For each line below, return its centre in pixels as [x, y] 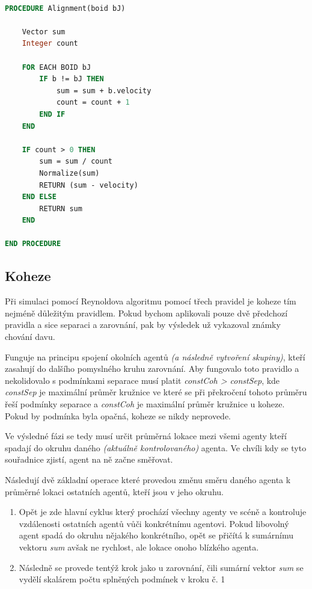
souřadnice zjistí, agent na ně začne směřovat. [89, 459]
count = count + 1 [93, 103]
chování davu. [30, 337]
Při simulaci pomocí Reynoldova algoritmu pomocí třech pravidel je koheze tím [151, 301]
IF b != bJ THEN [72, 79]
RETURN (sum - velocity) [89, 185]
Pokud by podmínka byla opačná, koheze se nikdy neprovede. [118, 415]
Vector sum [44, 32]
